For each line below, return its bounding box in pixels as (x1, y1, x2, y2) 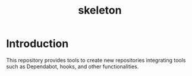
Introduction (6, 37, 69, 50)
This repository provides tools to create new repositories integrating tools (6, 56, 186, 64)
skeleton (78, 4, 122, 17)
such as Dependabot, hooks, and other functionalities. (6, 63, 139, 70)
